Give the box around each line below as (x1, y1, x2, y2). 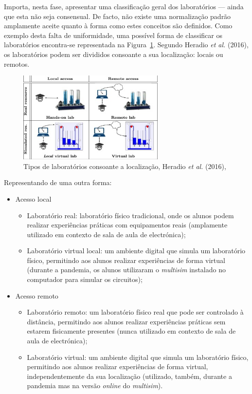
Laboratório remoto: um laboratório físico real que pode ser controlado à (27, 307, 244, 317)
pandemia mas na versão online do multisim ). (27, 380, 163, 391)
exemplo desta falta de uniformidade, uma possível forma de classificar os (4, 30, 222, 40)
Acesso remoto (15, 290, 58, 300)
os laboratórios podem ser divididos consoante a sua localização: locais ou (4, 49, 223, 59)
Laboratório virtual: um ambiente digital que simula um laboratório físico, (27, 352, 249, 362)
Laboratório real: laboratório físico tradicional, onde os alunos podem (27, 210, 234, 220)
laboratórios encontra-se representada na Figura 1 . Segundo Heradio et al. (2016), (4, 39, 249, 50)
